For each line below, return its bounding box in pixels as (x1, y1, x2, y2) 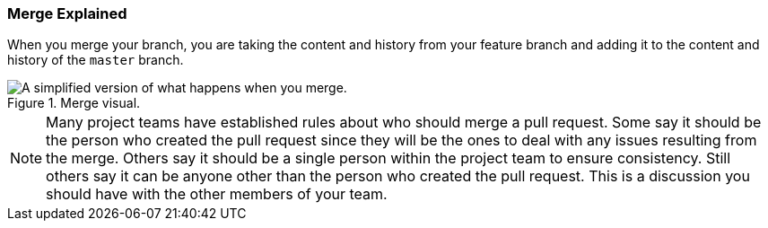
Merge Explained (7, 4, 127, 22)
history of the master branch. (7, 52, 184, 68)
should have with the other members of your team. (46, 185, 388, 204)
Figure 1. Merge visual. (7, 95, 141, 111)
